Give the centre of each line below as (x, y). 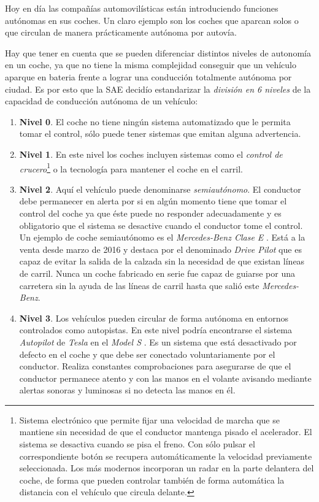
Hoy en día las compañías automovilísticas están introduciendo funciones (142, 8)
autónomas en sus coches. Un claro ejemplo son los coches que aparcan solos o (152, 20)
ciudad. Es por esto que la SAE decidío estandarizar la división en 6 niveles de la (158, 89)
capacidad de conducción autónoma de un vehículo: (102, 101)
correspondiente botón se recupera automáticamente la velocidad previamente (166, 456)
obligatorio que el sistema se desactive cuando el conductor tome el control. (161, 225)
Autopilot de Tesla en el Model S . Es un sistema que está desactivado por (158, 342)
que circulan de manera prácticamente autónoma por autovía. (121, 32)
